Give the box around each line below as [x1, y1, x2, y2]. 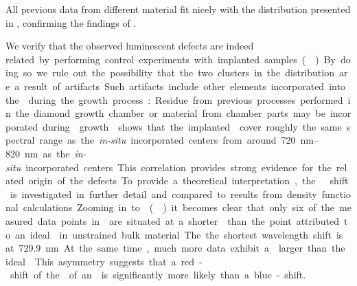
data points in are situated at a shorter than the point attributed [37, 213, 339, 228]
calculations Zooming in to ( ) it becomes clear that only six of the [23, 200, 335, 214]
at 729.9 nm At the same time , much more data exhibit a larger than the [5, 241, 345, 255]
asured [5, 213, 33, 228]
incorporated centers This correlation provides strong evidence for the [25, 159, 332, 174]
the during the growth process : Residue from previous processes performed [5, 92, 343, 107]
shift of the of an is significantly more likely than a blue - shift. [10, 267, 306, 282]
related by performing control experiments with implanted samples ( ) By [5, 52, 336, 66]
